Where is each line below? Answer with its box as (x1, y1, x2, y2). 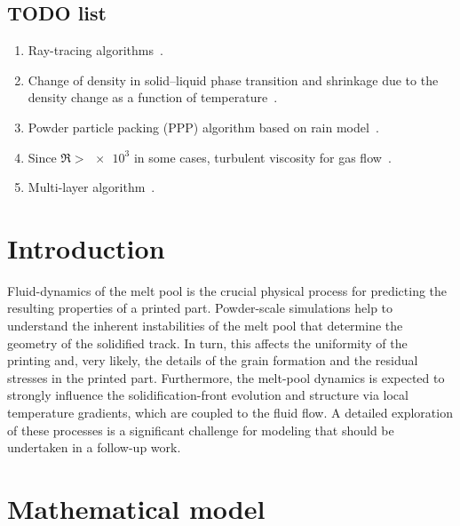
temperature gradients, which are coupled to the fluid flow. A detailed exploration (7, 403, 453, 422)
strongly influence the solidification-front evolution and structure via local (7, 386, 408, 404)
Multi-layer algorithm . (28, 178, 155, 196)
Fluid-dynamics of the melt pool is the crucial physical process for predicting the (7, 281, 448, 299)
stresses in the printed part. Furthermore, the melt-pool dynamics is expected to (7, 368, 445, 387)
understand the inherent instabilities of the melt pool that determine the (7, 316, 403, 335)
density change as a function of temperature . (28, 88, 278, 107)
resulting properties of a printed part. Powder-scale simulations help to (7, 299, 393, 317)
